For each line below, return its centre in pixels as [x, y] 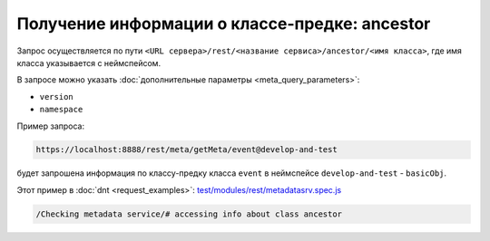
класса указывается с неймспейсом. [89, 63]
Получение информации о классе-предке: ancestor [224, 24]
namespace [61, 110]
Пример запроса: [51, 126]
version [57, 96]
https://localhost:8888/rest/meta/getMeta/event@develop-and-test [186, 150]
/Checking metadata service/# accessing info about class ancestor [189, 214]
